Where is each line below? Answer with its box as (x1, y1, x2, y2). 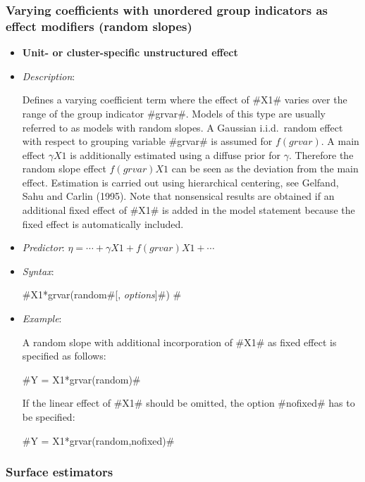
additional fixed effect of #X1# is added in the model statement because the (22, 203, 355, 217)
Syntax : (22, 263, 54, 278)
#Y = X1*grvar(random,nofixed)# (22, 433, 175, 448)
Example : (22, 311, 62, 326)
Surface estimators (6, 463, 113, 481)
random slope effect (22, 161, 106, 176)
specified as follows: (22, 348, 106, 363)
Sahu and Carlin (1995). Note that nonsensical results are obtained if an (22, 189, 335, 203)
